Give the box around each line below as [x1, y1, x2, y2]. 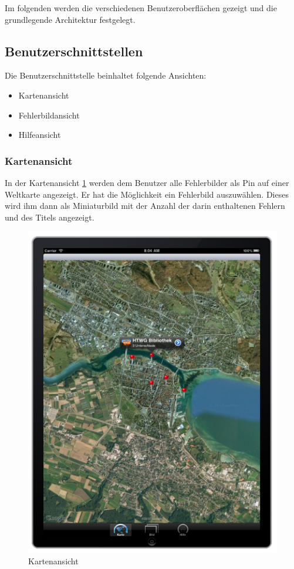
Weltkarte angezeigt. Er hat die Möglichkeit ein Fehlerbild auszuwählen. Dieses [5, 188, 289, 200]
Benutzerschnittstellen [5, 42, 143, 60]
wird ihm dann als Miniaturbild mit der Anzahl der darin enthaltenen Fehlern [5, 199, 285, 212]
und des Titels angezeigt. [5, 211, 94, 223]
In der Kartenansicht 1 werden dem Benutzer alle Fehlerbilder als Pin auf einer [5, 176, 289, 188]
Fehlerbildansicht [18, 109, 80, 121]
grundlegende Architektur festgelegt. [5, 13, 136, 25]
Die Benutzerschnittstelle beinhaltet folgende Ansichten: [5, 69, 207, 82]
